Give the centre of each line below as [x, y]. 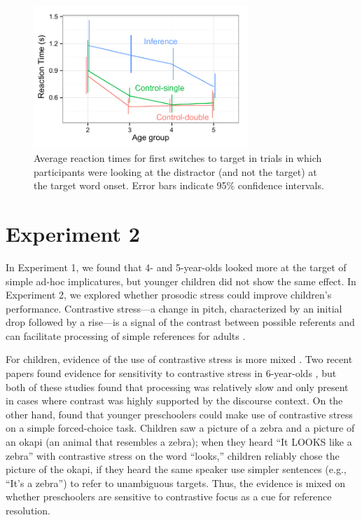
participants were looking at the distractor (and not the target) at [175, 171]
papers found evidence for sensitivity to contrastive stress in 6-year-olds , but [171, 373]
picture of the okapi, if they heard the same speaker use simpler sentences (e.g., [176, 469]
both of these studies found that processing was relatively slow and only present [177, 386]
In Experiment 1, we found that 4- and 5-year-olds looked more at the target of [176, 267]
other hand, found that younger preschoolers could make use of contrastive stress [179, 414]
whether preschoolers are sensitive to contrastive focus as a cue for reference [169, 497]
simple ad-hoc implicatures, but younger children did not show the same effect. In [181, 281]
